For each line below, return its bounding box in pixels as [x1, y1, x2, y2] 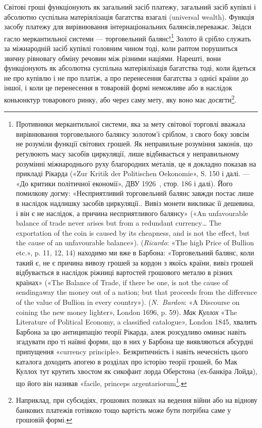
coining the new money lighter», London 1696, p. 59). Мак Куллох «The [16, 306, 237, 317]
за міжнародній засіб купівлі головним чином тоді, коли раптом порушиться [4, 43, 238, 54]
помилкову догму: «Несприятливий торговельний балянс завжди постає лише [16, 188, 254, 198]
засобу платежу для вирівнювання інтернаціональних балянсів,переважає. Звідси [4, 21, 251, 32]
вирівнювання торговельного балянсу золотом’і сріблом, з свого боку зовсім [16, 128, 249, 139]
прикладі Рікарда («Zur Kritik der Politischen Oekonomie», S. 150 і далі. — [16, 168, 250, 179]
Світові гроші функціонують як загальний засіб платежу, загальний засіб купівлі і [4, 2, 256, 12]
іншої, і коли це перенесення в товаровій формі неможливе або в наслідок [4, 82, 232, 93]
